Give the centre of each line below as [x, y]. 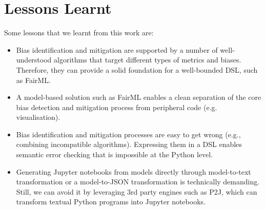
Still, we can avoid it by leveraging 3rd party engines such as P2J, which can [137, 191]
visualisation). [38, 117]
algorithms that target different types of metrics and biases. [148, 60]
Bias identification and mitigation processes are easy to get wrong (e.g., [128, 134]
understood [34, 60]
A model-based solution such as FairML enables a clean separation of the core [139, 97]
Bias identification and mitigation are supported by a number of [117, 49]
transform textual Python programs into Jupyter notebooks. [111, 202]
